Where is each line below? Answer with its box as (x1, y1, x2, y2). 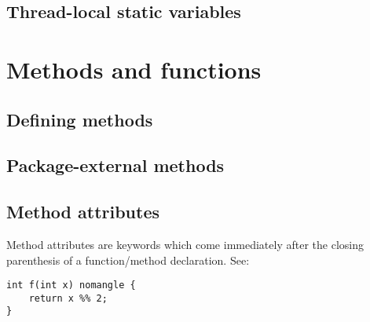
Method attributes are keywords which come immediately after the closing (6, 236, 364, 252)
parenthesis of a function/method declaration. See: (6, 251, 250, 268)
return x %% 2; (28, 292, 108, 304)
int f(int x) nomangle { (6, 280, 136, 291)
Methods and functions (6, 53, 262, 85)
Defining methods (6, 107, 153, 131)
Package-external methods (6, 153, 225, 177)
